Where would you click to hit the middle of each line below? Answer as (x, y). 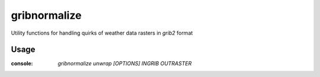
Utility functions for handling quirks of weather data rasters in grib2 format (102, 33)
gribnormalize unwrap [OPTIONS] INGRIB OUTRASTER (125, 63)
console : (22, 63)
